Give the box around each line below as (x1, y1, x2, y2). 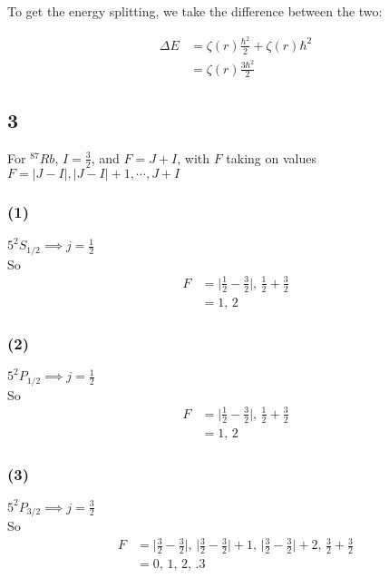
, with (177, 148, 210, 167)
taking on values (226, 148, 316, 167)
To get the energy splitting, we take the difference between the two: (7, 2, 383, 20)
